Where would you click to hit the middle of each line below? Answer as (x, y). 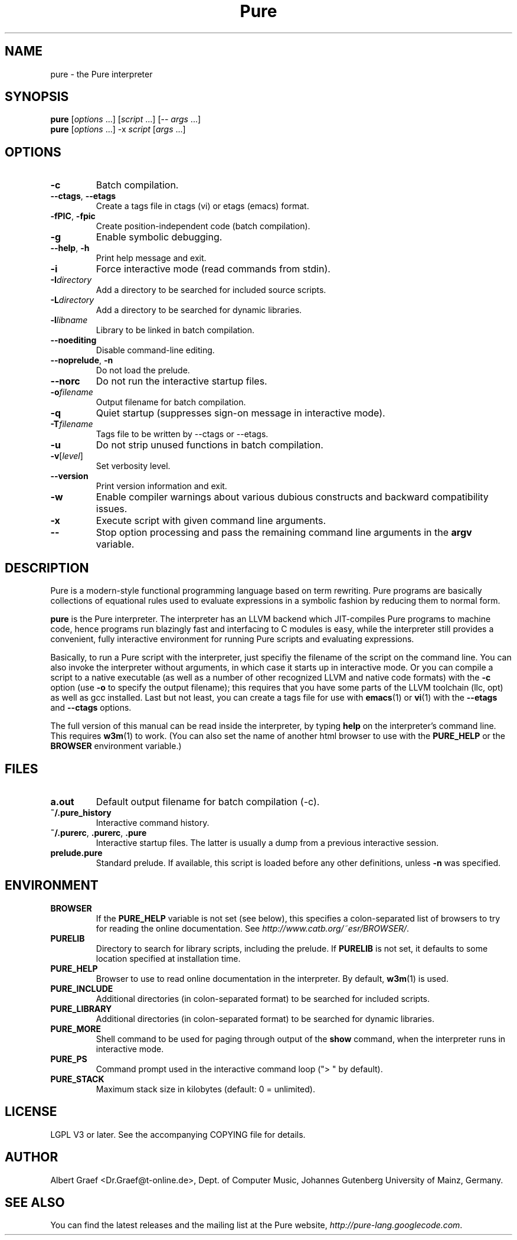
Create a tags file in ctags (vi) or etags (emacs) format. (202, 206)
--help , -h (70, 248)
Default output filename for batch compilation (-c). (208, 801)
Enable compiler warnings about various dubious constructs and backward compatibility (292, 497)
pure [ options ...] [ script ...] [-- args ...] (126, 119)
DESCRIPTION (47, 568)
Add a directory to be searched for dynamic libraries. (199, 310)
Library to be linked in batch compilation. (175, 330)
